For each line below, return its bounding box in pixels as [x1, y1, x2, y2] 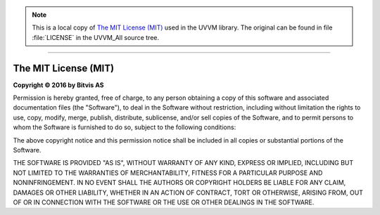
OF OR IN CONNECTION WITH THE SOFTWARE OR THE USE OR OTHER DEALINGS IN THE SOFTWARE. [13, 197, 315, 207]
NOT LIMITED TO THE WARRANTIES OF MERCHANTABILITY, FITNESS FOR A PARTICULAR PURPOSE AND [13, 169, 323, 177]
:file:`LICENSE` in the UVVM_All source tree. [32, 33, 160, 41]
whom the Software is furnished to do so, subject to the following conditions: [13, 123, 236, 131]
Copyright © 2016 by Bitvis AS [13, 81, 104, 89]
